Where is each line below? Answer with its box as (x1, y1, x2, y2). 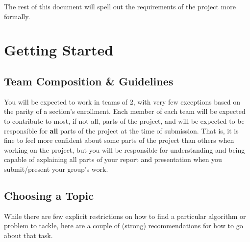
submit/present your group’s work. (4, 163, 108, 174)
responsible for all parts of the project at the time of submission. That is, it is (4, 125, 239, 135)
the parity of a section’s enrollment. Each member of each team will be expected (4, 106, 246, 116)
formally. (4, 11, 30, 21)
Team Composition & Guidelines (4, 73, 174, 88)
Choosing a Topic (4, 188, 94, 203)
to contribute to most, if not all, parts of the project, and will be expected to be (4, 115, 245, 126)
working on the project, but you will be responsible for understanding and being (4, 144, 245, 155)
